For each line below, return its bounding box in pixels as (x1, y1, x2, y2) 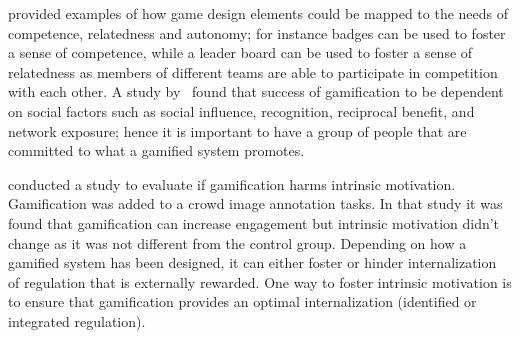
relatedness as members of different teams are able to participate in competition (8, 61, 498, 82)
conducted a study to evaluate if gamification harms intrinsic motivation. (8, 173, 456, 194)
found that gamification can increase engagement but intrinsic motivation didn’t (8, 212, 500, 233)
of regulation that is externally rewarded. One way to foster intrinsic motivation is (8, 271, 512, 292)
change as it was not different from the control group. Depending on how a (8, 232, 467, 253)
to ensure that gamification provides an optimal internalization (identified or (8, 291, 477, 312)
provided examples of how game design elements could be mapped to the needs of (8, 3, 509, 23)
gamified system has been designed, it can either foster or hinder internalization (8, 252, 497, 273)
